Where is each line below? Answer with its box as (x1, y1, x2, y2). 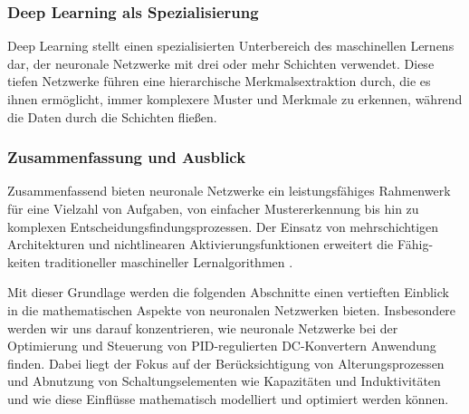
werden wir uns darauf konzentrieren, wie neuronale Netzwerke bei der (7, 318, 398, 337)
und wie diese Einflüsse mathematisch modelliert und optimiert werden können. (7, 389, 449, 408)
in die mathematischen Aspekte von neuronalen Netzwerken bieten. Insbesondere (7, 300, 456, 319)
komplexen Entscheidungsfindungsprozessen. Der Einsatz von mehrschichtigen (7, 217, 439, 236)
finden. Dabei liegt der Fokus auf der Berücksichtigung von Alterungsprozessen (7, 353, 445, 372)
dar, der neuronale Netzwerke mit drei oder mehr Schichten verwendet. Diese (7, 53, 435, 72)
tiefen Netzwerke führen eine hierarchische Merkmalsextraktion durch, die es (7, 72, 431, 91)
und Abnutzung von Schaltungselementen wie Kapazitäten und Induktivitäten (7, 371, 441, 390)
